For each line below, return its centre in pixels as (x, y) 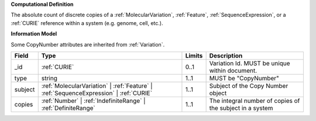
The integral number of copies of (255, 101)
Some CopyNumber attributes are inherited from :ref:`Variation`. (88, 44)
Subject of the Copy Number (249, 86)
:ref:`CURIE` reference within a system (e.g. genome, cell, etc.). (87, 23)
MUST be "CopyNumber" (244, 78)
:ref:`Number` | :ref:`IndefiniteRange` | (93, 101)
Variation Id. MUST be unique (250, 63)
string (49, 78)
